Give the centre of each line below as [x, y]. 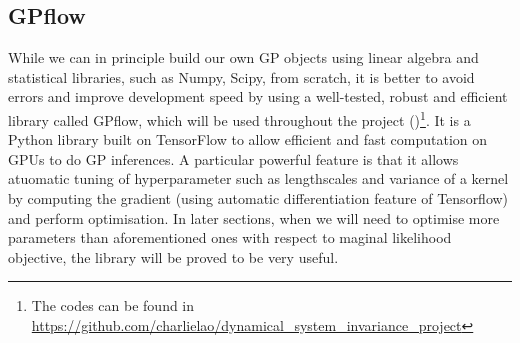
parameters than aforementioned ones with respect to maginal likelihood [230, 237]
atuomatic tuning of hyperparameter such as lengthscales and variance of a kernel [258, 178]
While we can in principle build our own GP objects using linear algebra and [243, 57]
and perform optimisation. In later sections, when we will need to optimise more [254, 217]
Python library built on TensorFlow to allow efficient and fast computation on [248, 139]
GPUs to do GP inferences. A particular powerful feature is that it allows [233, 158]
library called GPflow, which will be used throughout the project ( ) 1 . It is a [239, 118]
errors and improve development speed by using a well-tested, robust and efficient [258, 96]
